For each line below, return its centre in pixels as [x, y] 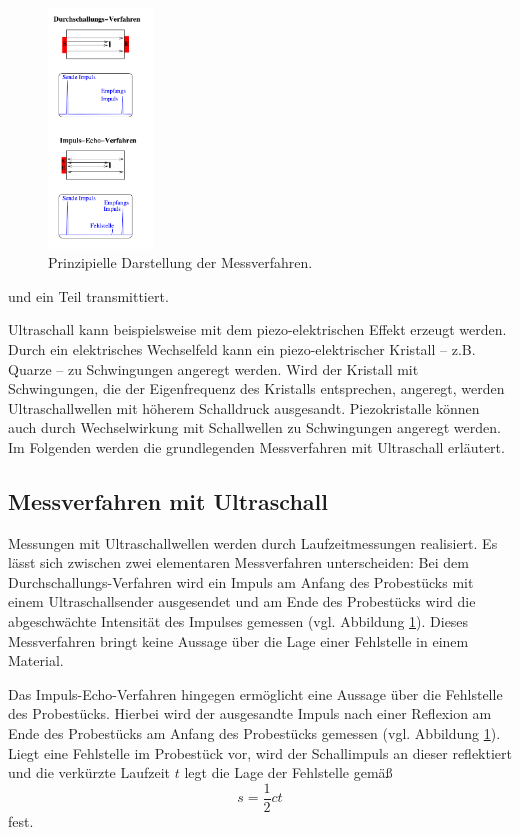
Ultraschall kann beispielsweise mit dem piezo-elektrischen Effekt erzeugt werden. [257, 329]
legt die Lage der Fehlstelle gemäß [288, 772]
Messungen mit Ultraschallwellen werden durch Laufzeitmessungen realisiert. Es [253, 542]
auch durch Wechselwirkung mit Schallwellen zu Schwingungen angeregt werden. [254, 427]
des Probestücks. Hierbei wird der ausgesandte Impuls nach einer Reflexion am [250, 713]
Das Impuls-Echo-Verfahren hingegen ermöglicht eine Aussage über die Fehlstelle [255, 693]
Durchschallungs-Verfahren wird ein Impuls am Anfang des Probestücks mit [241, 581]
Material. [36, 660]
